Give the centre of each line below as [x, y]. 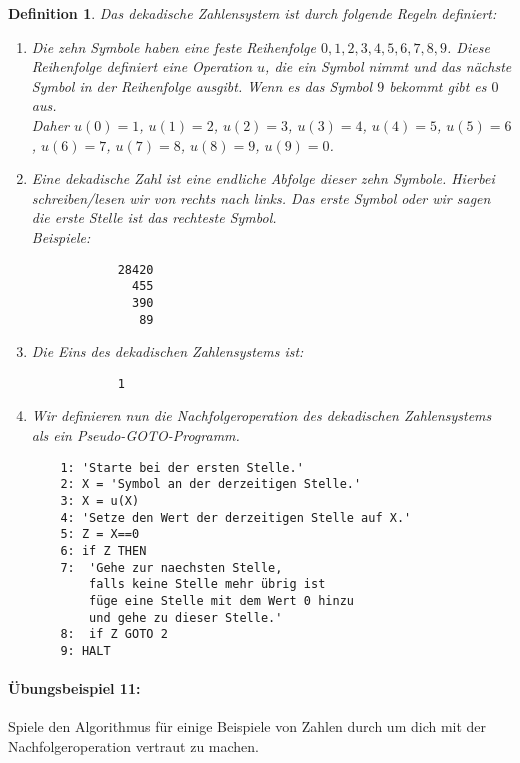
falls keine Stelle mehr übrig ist [207, 584]
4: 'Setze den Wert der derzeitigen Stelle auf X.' [236, 517]
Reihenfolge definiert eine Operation [142, 66]
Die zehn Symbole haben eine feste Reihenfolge [173, 46]
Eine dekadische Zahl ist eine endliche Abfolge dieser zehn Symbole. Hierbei [263, 178]
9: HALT [85, 650]
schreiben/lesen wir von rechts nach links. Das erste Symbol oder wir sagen [261, 197]
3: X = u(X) [100, 500]
